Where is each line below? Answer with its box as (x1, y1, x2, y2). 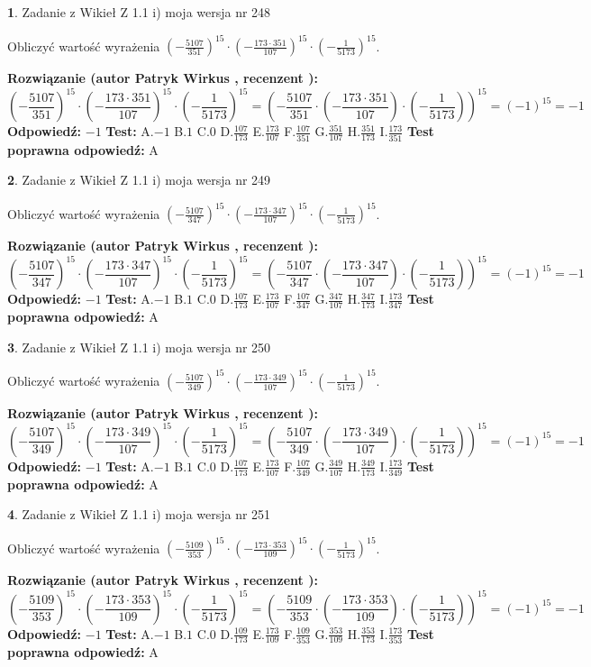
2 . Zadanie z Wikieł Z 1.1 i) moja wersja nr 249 (7, 170, 271, 189)
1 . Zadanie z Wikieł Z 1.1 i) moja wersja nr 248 (7, 3, 271, 21)
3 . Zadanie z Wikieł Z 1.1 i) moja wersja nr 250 (7, 337, 271, 356)
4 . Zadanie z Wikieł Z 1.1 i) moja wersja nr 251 (7, 505, 271, 524)
